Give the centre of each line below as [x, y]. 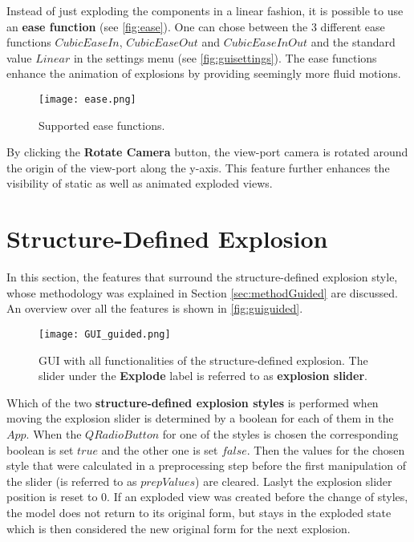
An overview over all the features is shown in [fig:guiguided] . [155, 308]
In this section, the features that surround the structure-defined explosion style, [202, 277]
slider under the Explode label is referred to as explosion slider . [203, 376]
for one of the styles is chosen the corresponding [280, 433]
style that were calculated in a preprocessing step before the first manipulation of [206, 465]
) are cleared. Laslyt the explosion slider [294, 481]
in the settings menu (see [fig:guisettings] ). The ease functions [225, 57]
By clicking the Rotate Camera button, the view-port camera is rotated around [207, 152]
